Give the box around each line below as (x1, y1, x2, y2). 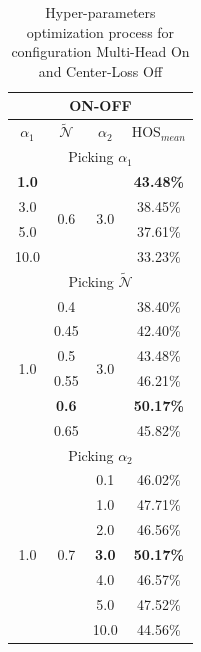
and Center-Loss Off (38, 60, 163, 81)
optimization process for (26, 21, 175, 42)
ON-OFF (69, 95, 132, 116)
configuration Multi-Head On (11, 41, 190, 62)
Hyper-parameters (45, 2, 156, 22)
